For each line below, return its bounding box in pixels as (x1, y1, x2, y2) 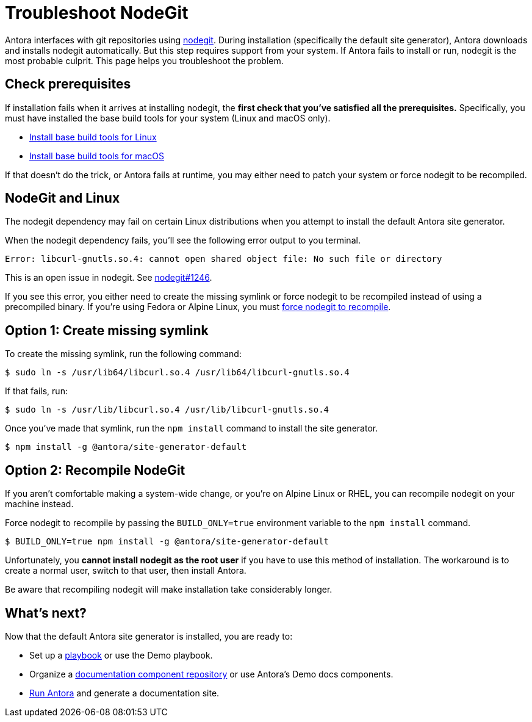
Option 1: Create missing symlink (5, 322, 209, 338)
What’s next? (5, 605, 87, 621)
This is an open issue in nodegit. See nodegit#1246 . (5, 272, 212, 283)
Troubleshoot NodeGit (5, 2, 189, 23)
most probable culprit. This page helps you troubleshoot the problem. (5, 55, 284, 66)
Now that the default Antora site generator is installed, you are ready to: (5, 630, 293, 641)
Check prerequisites (5, 76, 131, 92)
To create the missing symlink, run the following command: (5, 348, 242, 359)
